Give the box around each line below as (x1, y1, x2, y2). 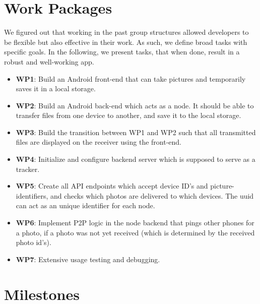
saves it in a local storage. (16, 83, 96, 94)
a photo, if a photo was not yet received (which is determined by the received (16, 227, 255, 237)
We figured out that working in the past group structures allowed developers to (4, 27, 249, 37)
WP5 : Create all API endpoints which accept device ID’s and (16, 180, 208, 191)
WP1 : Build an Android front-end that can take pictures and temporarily (16, 73, 246, 84)
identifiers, (16, 190, 48, 201)
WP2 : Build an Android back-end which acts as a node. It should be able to (16, 100, 254, 110)
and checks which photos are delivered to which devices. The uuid (50, 190, 254, 201)
